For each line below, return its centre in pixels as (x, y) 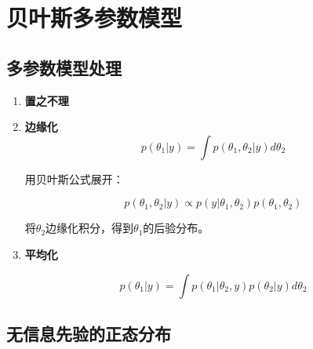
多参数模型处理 (64, 67)
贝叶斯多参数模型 (95, 18)
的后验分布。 (176, 228)
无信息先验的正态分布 (89, 333)
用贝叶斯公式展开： (74, 178)
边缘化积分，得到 (90, 228)
